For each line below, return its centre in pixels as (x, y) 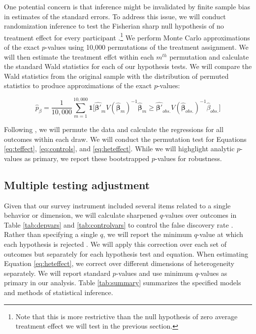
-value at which (220, 234)
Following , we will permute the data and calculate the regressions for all (114, 129)
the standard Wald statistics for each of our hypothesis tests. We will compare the (128, 66)
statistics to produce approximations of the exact (78, 85)
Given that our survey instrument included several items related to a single (117, 205)
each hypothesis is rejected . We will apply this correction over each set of (115, 244)
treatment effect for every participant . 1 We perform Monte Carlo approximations (127, 36)
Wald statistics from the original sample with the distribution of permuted (116, 76)
